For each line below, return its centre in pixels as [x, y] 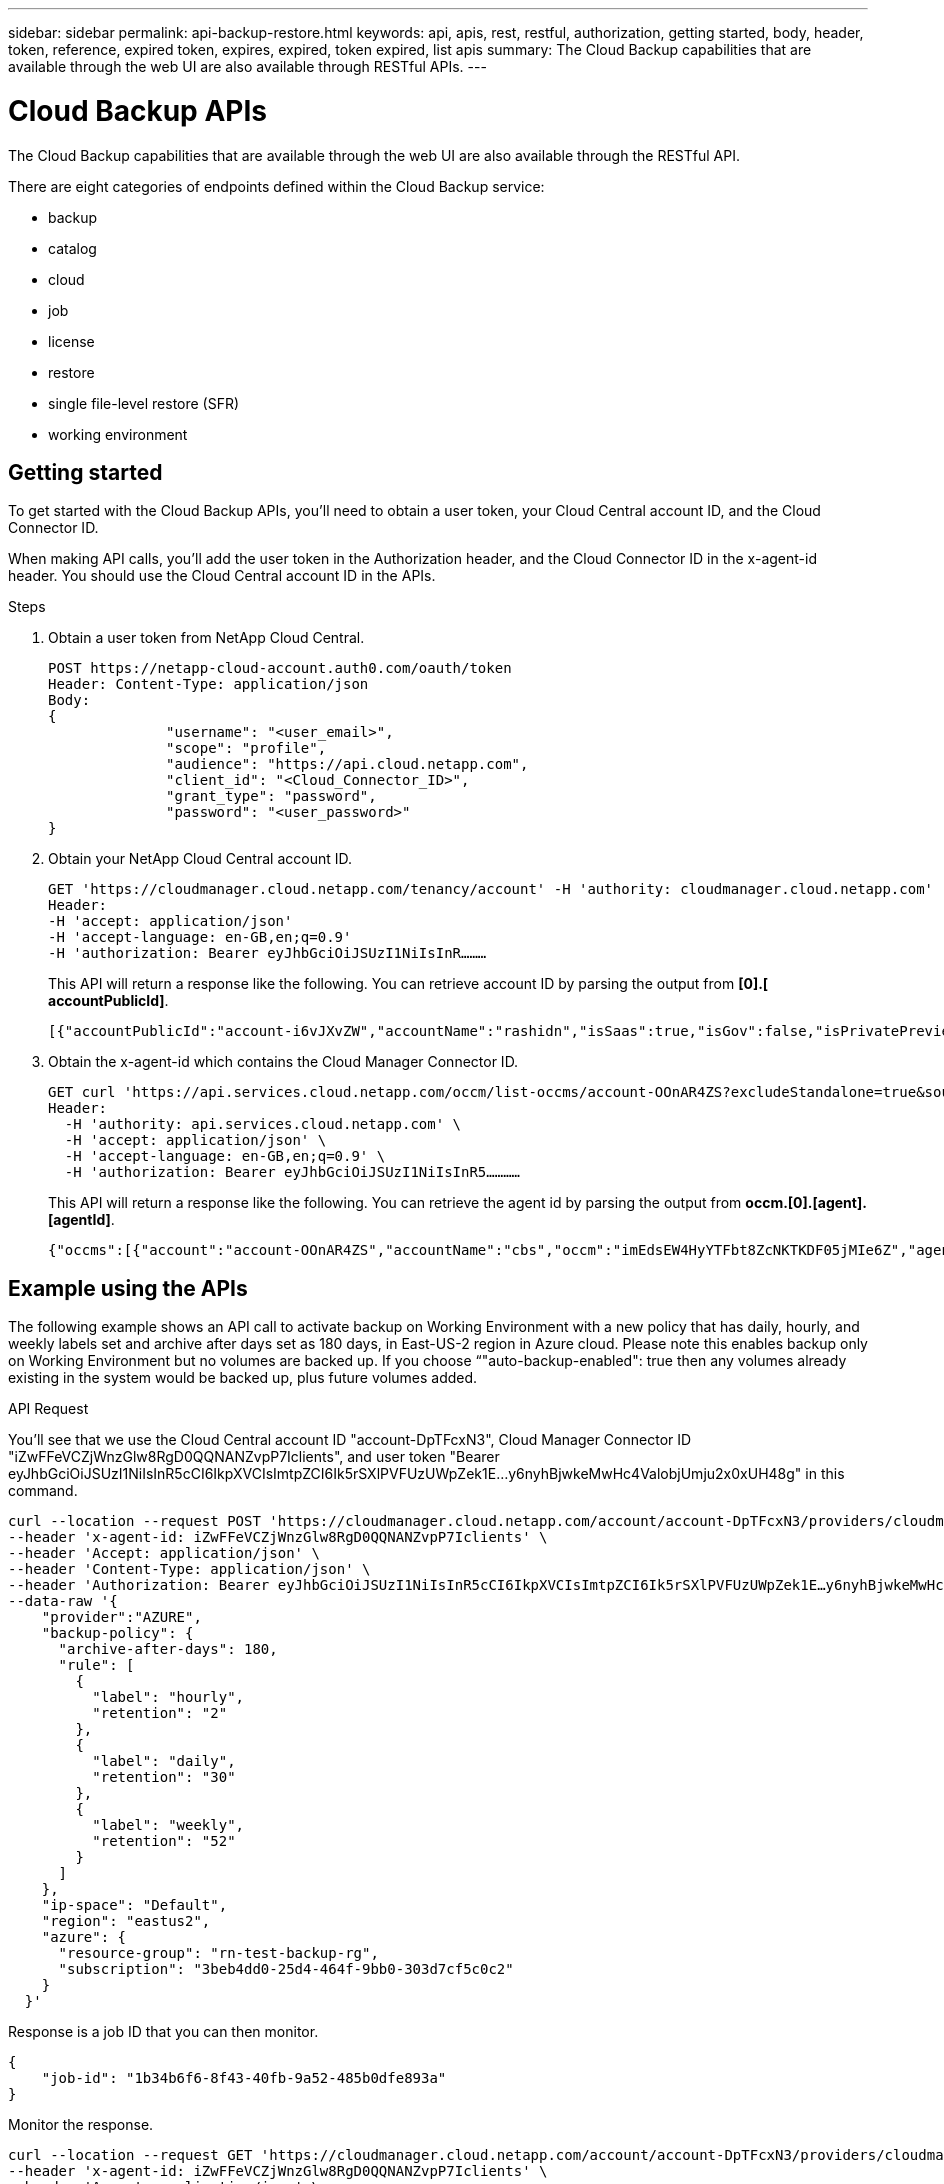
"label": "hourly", [168, 1697]
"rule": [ [96, 1665]
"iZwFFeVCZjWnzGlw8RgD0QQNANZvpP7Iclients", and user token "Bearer [254, 1457]
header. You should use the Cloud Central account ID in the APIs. [222, 576]
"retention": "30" [164, 1777]
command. [43, 1491]
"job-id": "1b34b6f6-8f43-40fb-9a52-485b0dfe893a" [244, 2078]
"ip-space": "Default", [134, 1905]
